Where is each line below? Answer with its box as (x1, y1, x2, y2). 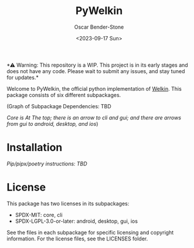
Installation (6, 141, 63, 154)
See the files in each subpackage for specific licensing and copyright (6, 229, 174, 236)
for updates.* (6, 74, 39, 81)
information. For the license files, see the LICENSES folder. (6, 235, 148, 242)
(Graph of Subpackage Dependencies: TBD (6, 102, 112, 109)
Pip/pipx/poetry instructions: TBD (6, 160, 87, 167)
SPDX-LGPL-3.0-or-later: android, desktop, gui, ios (15, 218, 138, 225)
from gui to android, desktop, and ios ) (6, 120, 98, 127)
